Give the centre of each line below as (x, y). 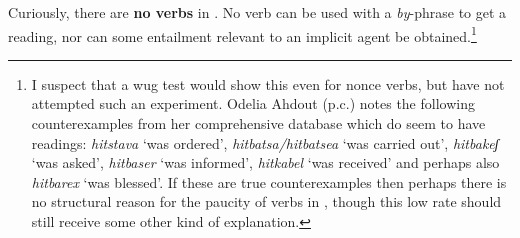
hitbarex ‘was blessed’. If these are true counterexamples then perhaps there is (269, 181)
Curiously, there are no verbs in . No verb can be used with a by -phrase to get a (257, 12)
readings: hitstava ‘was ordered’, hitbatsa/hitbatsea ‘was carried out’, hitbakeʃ (265, 142)
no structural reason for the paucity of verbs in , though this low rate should (266, 201)
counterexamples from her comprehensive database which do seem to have (258, 123)
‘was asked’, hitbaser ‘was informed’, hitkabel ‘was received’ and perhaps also (265, 162)
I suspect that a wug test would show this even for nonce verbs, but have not (268, 83)
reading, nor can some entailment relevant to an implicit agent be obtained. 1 (242, 34)
